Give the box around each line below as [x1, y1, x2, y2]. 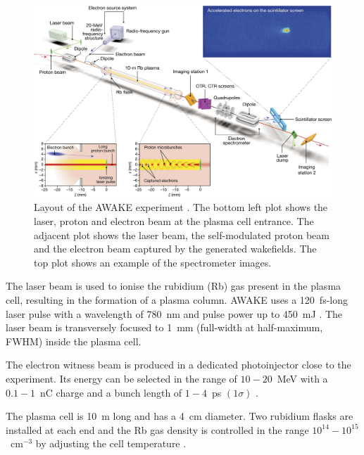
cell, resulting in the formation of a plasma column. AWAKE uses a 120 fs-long [6, 293, 348, 307]
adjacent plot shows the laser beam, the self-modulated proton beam [34, 227, 330, 242]
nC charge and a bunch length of [40, 385, 182, 399]
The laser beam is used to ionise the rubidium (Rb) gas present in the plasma [6, 278, 341, 293]
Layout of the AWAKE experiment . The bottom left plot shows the [34, 200, 328, 214]
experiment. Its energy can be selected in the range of [6, 371, 237, 385]
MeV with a [277, 371, 328, 385]
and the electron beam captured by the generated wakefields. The [34, 241, 317, 256]
